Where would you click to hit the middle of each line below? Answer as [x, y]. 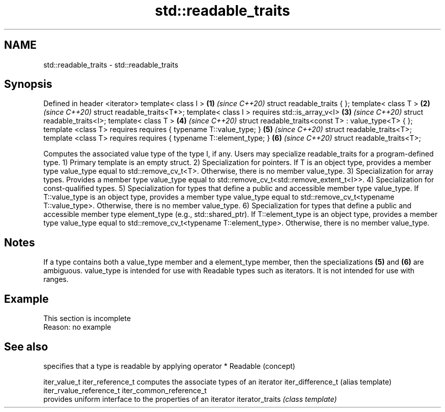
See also [26, 346]
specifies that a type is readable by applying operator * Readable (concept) [169, 366]
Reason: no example [77, 327]
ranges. [56, 279]
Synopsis [28, 84]
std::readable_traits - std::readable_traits [111, 65]
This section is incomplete [87, 319]
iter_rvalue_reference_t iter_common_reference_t [125, 390]
